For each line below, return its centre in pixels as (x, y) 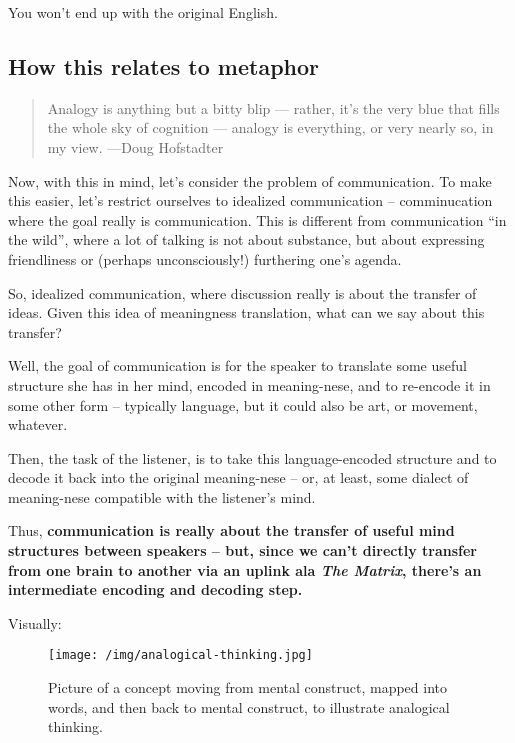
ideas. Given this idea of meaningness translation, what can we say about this (246, 312)
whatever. (38, 424)
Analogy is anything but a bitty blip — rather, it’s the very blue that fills (273, 107)
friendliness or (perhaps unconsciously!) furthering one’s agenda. (205, 258)
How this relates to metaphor (164, 65)
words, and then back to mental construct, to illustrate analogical (249, 706)
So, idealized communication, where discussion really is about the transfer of (242, 292)
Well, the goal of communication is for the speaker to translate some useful (237, 365)
